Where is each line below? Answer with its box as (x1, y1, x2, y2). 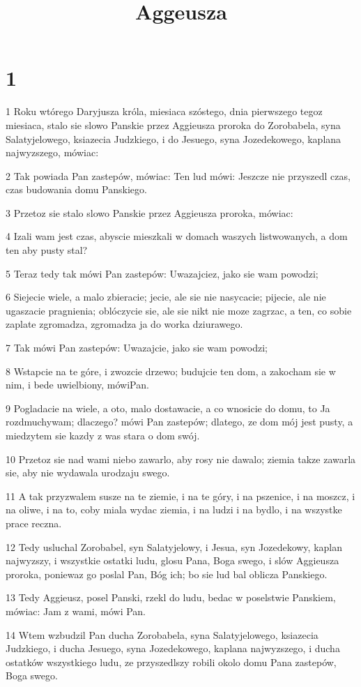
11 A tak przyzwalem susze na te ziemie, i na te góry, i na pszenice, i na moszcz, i (6, 488, 355, 503)
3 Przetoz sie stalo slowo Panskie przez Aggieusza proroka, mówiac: (6, 205, 293, 220)
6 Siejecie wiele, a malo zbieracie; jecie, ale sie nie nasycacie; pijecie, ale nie (6, 289, 326, 304)
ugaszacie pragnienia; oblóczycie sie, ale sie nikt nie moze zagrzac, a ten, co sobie (6, 303, 352, 317)
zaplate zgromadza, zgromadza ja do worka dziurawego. (6, 317, 243, 331)
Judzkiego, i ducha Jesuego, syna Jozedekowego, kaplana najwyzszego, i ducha (6, 641, 340, 656)
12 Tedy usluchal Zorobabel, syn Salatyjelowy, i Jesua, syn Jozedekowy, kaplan (6, 539, 342, 554)
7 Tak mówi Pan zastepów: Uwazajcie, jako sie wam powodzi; (6, 340, 268, 355)
